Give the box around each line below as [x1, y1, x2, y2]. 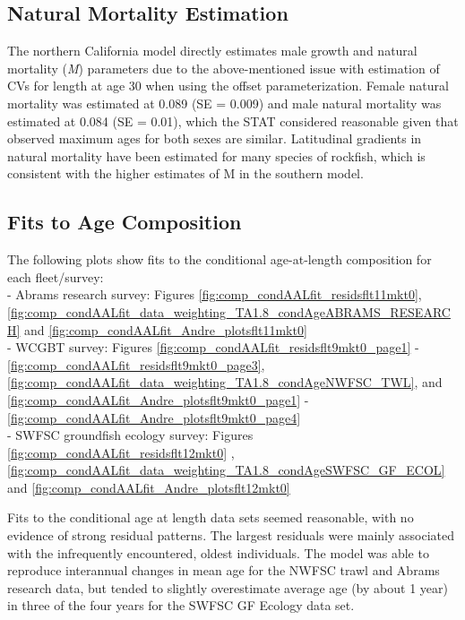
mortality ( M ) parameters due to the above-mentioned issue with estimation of [7, 58, 440, 77]
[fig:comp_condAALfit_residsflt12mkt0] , [7, 443, 235, 461]
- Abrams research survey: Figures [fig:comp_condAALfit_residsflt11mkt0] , [7, 285, 422, 304]
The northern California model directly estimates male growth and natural [7, 41, 418, 60]
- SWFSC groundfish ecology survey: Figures [7, 426, 254, 444]
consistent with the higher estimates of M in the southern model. [7, 164, 364, 183]
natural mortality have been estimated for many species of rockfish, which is [7, 146, 426, 165]
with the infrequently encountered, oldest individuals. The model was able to [7, 543, 429, 562]
